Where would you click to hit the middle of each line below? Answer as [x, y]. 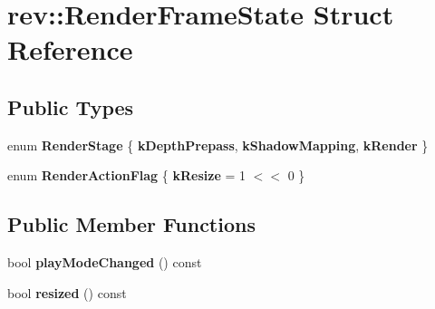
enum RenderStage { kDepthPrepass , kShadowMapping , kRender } [218, 145]
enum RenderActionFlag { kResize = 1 [127, 175]
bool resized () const [67, 292]
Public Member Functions [131, 224]
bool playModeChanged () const [105, 262]
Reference [70, 49]
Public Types [71, 106]
